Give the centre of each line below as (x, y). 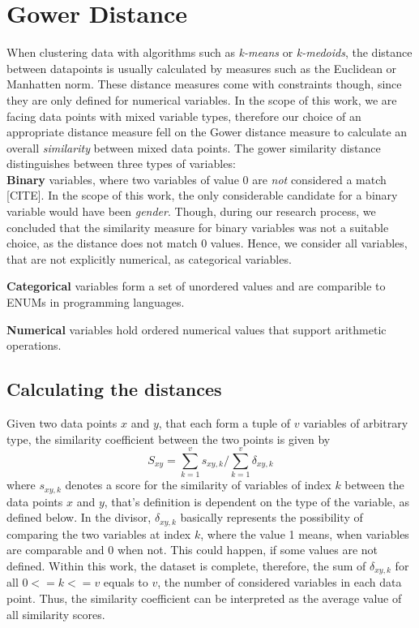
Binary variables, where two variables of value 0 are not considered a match (197, 179)
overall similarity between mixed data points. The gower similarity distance (194, 147)
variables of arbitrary (356, 423)
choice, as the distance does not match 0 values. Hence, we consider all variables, (207, 243)
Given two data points (62, 423)
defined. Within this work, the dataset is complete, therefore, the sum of (186, 566)
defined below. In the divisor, (79, 517)
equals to (126, 582)
